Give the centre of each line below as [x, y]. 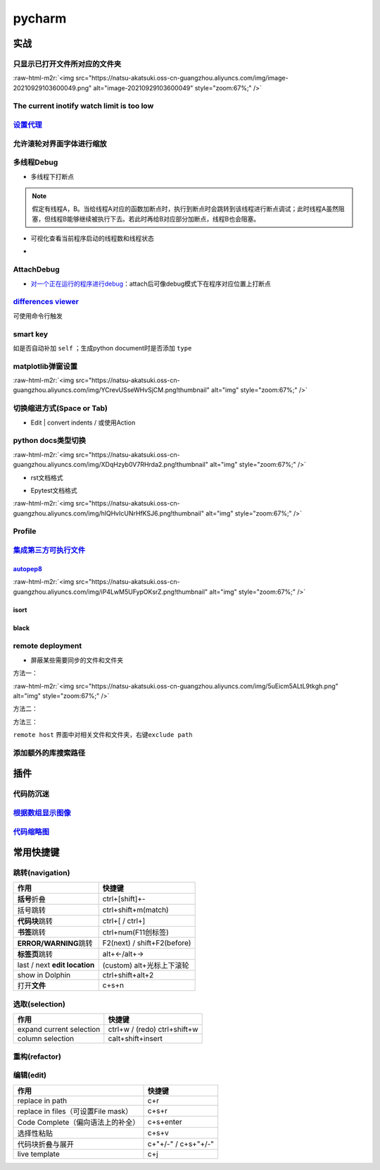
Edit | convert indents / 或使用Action [83, 422]
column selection [46, 1039]
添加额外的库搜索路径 [49, 752]
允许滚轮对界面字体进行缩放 [60, 143]
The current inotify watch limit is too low [83, 106]
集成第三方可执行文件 [49, 550]
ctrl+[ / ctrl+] [124, 921]
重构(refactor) [37, 1056]
